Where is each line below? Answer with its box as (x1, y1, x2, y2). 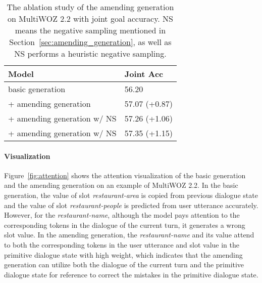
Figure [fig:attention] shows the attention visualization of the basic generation (4, 170, 246, 180)
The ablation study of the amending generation (7, 1, 174, 13)
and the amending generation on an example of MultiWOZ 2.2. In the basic (4, 180, 238, 190)
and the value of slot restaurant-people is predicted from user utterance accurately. (4, 199, 258, 210)
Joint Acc (124, 68, 164, 79)
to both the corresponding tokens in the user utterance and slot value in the (4, 239, 239, 250)
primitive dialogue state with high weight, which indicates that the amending (4, 249, 243, 260)
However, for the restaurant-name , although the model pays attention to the (4, 210, 240, 220)
